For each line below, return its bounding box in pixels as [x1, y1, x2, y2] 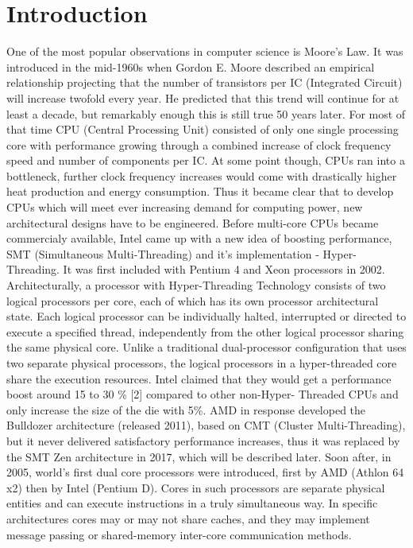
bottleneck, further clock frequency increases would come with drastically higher [6, 167, 397, 184]
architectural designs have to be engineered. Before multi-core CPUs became [6, 214, 379, 231]
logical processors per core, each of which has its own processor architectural [6, 292, 379, 309]
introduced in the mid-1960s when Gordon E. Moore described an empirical [6, 58, 375, 75]
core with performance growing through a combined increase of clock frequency [6, 136, 392, 153]
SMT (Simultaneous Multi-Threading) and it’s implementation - [6, 245, 319, 262]
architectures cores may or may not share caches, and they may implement [6, 510, 370, 527]
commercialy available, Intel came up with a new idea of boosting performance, [6, 230, 392, 247]
